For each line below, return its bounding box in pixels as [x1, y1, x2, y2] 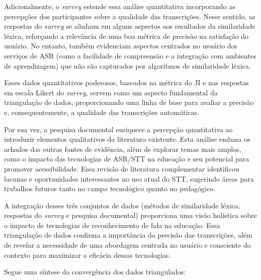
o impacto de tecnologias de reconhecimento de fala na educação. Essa [4, 219, 220, 230]
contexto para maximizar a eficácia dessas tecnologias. [4, 249, 171, 260]
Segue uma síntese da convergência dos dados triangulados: [4, 266, 186, 277]
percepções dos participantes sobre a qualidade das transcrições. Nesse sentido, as [4, 11, 255, 21]
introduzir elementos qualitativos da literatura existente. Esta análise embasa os [4, 134, 250, 144]
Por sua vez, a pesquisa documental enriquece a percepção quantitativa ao [4, 124, 233, 134]
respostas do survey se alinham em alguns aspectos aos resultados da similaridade [4, 21, 255, 31]
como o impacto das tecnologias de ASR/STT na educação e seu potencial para [4, 153, 249, 164]
